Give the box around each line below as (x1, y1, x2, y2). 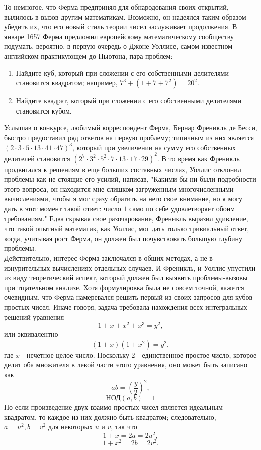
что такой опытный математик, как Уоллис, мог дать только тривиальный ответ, (4, 223, 249, 234)
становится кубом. (16, 105, 72, 116)
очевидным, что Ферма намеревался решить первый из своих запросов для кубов (4, 292, 253, 302)
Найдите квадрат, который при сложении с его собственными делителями (16, 95, 241, 106)
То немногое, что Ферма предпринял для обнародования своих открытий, (4, 2, 229, 12)
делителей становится (4, 153, 70, 163)
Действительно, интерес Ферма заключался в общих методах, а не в (4, 252, 213, 263)
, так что (111, 421, 137, 432)
